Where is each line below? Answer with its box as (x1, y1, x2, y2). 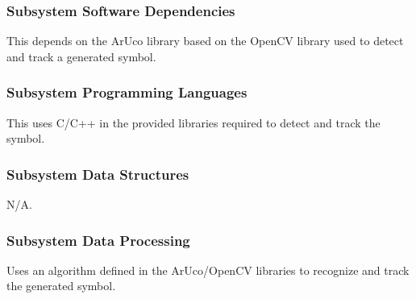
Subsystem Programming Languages (6, 82, 248, 102)
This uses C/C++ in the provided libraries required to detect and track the (6, 114, 381, 131)
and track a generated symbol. (6, 48, 156, 64)
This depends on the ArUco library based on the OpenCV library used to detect (6, 32, 404, 49)
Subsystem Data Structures (6, 164, 189, 184)
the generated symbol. (6, 277, 116, 294)
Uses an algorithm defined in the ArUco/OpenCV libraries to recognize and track (6, 261, 410, 278)
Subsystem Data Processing (6, 230, 190, 250)
